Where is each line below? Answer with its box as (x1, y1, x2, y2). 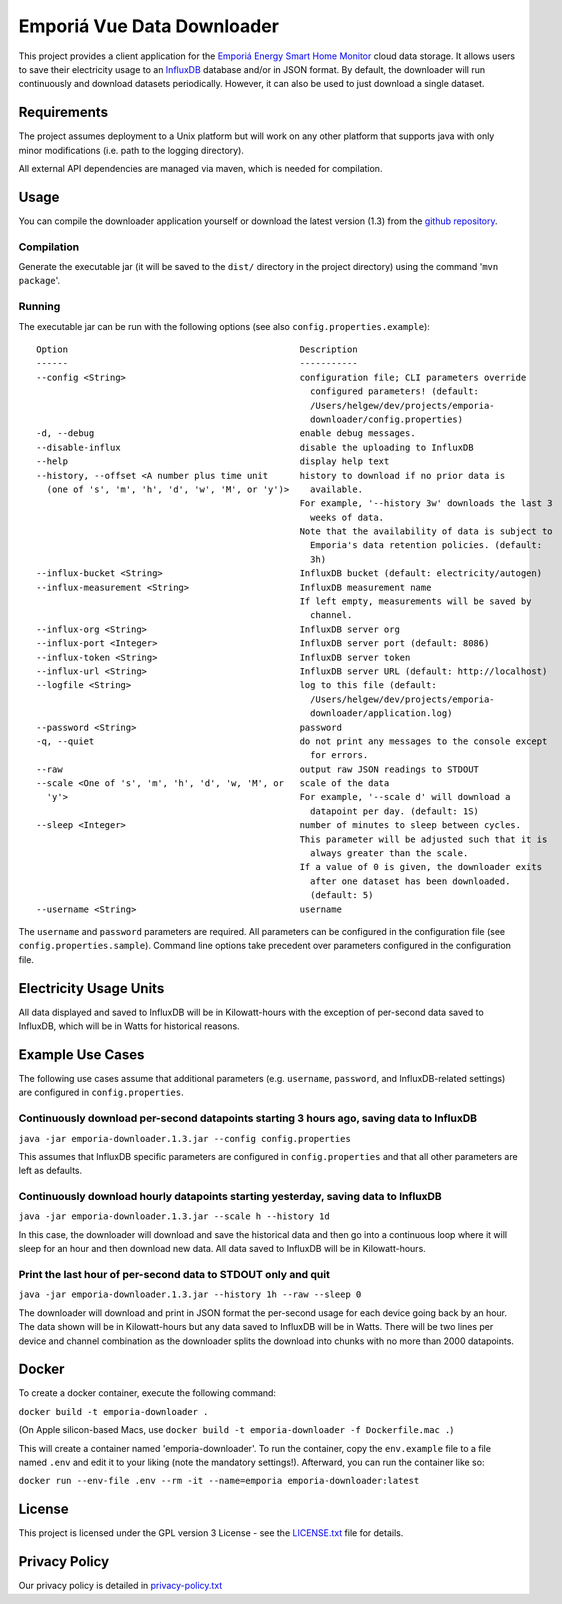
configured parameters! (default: (310, 386, 480, 397)
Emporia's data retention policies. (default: (310, 540, 543, 551)
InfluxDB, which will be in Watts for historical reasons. (18, 1020, 240, 1032)
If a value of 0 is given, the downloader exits (299, 861, 543, 873)
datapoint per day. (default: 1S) (310, 805, 480, 817)
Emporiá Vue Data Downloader (18, 15, 280, 37)
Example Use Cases (18, 1046, 145, 1063)
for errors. (310, 750, 369, 761)
